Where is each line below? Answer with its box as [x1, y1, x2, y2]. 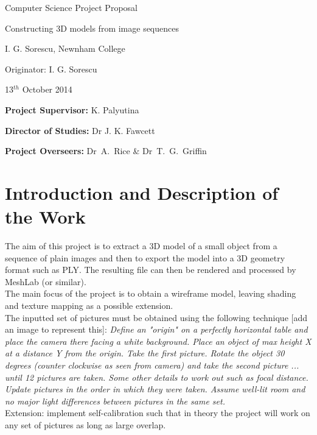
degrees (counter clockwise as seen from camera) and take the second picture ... [5, 359, 299, 371]
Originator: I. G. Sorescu [5, 62, 97, 75]
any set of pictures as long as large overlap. [5, 418, 166, 431]
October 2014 [22, 83, 72, 96]
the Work [5, 204, 86, 229]
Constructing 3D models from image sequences [5, 21, 179, 34]
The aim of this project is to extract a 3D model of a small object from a [5, 239, 277, 252]
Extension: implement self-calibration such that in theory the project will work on [5, 406, 310, 419]
